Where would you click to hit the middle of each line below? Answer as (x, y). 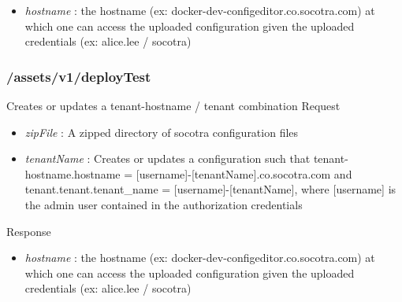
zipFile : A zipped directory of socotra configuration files (162, 132)
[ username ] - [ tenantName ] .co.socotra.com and (244, 173)
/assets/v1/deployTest (79, 76)
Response (29, 231)
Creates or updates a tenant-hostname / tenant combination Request (173, 105)
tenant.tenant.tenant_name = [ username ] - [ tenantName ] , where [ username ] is (210, 189)
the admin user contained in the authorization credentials (164, 204)
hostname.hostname (73, 173)
